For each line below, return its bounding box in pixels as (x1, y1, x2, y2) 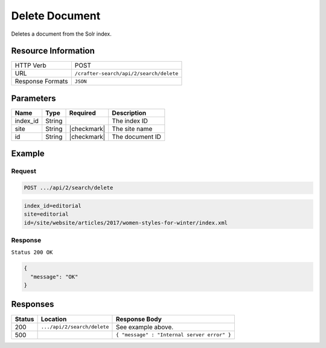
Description (112, 109, 147, 117)
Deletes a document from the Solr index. (11, 30, 112, 37)
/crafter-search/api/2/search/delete (74, 70, 179, 77)
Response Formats (14, 77, 68, 86)
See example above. (115, 323, 174, 331)
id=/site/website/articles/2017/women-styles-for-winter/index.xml (24, 219, 228, 226)
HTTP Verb (14, 61, 46, 69)
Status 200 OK (11, 249, 53, 256)
